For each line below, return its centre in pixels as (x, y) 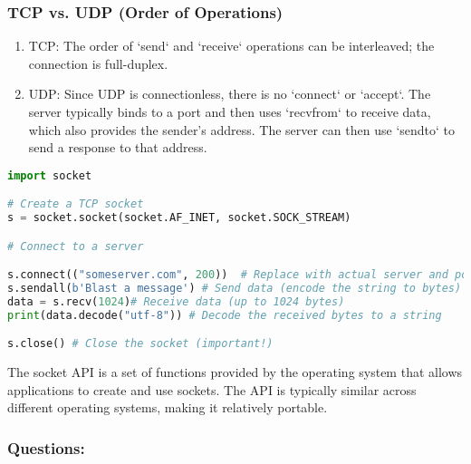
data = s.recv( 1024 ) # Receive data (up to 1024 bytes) (176, 302)
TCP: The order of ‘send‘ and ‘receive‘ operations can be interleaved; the (231, 46)
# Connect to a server (76, 246)
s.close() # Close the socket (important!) (140, 344)
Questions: (46, 447)
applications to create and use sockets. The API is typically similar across (212, 389)
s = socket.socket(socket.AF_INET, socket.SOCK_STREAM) (179, 218)
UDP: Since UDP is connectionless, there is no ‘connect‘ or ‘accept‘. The (230, 94)
